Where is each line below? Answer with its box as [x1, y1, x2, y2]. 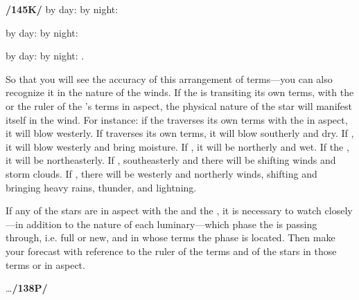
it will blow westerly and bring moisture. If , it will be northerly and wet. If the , [6, 139, 349, 153]
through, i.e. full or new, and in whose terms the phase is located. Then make [6, 230, 335, 245]
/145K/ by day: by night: [6, 2, 119, 16]
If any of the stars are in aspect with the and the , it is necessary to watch [6, 203, 322, 218]
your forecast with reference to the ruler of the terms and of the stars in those [6, 243, 337, 258]
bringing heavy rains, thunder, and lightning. [6, 180, 197, 194]
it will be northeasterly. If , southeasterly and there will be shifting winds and [6, 153, 336, 167]
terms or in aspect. [6, 257, 85, 272]
